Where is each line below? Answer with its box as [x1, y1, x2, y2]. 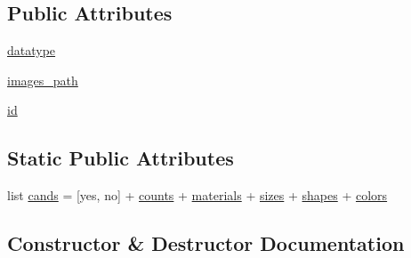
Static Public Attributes [7, 144, 234, 172]
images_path [7, 70, 78, 89]
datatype [7, 41, 56, 60]
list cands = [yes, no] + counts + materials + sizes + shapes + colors [7, 186, 388, 205]
